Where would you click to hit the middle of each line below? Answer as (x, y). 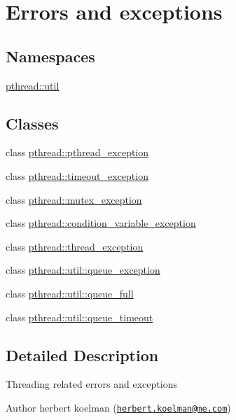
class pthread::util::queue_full (70, 293)
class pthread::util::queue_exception (83, 270)
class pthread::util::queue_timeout (79, 317)
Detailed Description (82, 355)
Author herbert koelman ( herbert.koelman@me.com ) (118, 407)
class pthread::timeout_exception (77, 175)
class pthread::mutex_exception (74, 199)
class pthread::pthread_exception (77, 152)
